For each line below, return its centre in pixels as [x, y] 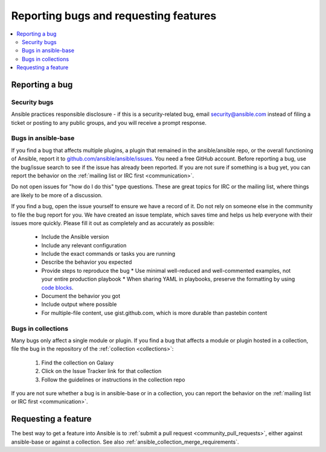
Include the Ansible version [75, 237]
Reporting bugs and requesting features [114, 16]
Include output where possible [79, 304]
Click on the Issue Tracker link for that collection [101, 371]
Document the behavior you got [81, 296]
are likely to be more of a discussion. [57, 195]
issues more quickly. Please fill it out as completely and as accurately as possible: [113, 223]
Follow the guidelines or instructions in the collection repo [113, 380]
